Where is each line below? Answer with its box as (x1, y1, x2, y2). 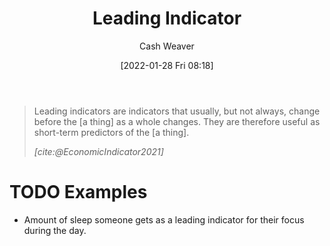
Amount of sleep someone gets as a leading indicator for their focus (23, 213, 305, 226)
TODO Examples (9, 181, 148, 204)
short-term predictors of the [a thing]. (33, 126, 190, 138)
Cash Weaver (139, 40, 195, 52)
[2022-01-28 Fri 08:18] (120, 59, 214, 71)
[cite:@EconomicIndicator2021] (33, 145, 164, 157)
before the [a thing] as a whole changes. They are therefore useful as (33, 115, 321, 127)
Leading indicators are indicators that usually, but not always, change (33, 105, 321, 117)
